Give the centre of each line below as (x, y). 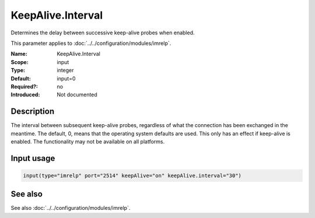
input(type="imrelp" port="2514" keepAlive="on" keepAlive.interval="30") (132, 175)
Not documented (77, 95)
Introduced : (25, 95)
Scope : (20, 62)
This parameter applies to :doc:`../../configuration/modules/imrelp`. (91, 43)
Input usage (33, 158)
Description (33, 112)
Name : (19, 54)
